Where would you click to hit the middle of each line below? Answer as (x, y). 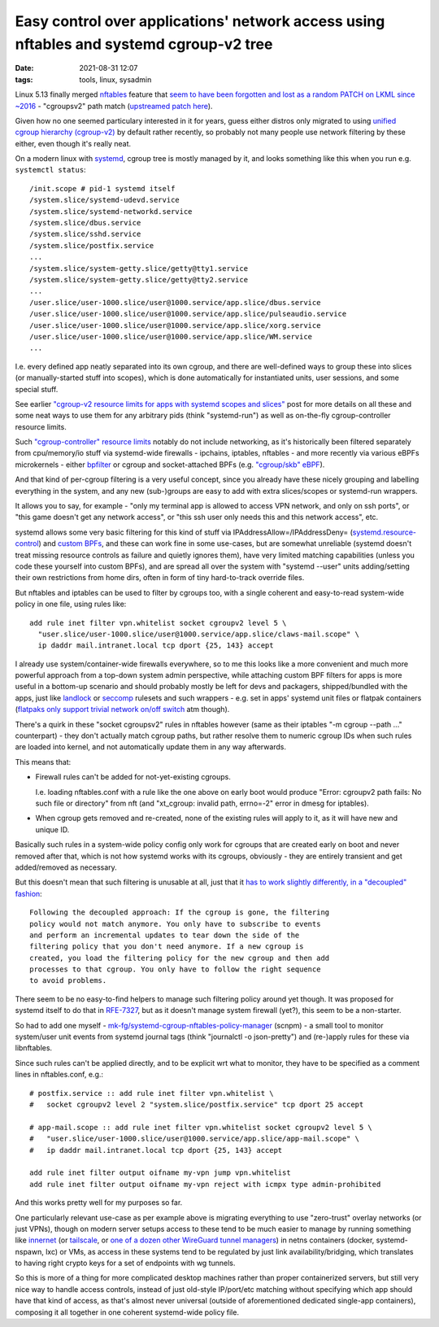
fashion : (28, 893)
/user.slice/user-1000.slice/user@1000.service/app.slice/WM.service (171, 336)
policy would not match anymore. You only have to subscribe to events (175, 924)
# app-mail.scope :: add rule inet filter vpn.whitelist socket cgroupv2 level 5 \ (201, 1127)
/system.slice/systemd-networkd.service (111, 211)
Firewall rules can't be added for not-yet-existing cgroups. (133, 777)
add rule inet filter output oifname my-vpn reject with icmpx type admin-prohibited (205, 1184)
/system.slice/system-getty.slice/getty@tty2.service (139, 279)
